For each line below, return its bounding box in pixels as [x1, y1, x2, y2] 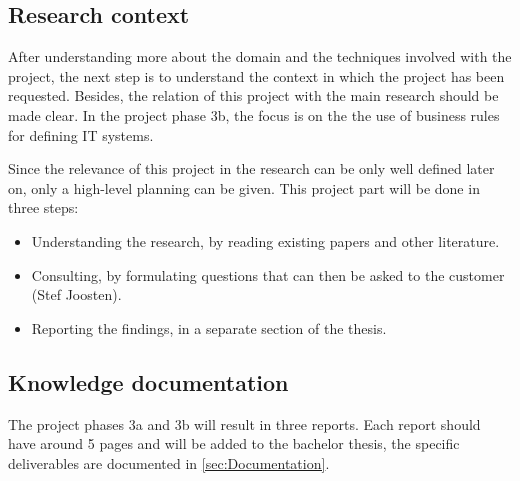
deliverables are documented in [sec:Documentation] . [8, 452, 330, 473]
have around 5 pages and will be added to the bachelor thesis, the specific [8, 433, 460, 454]
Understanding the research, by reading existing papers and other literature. [31, 230, 500, 251]
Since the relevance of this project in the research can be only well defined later [8, 158, 495, 179]
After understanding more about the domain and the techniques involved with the [8, 46, 512, 67]
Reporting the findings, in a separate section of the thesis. [31, 317, 387, 338]
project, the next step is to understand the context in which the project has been [8, 65, 505, 86]
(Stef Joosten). [31, 284, 122, 305]
